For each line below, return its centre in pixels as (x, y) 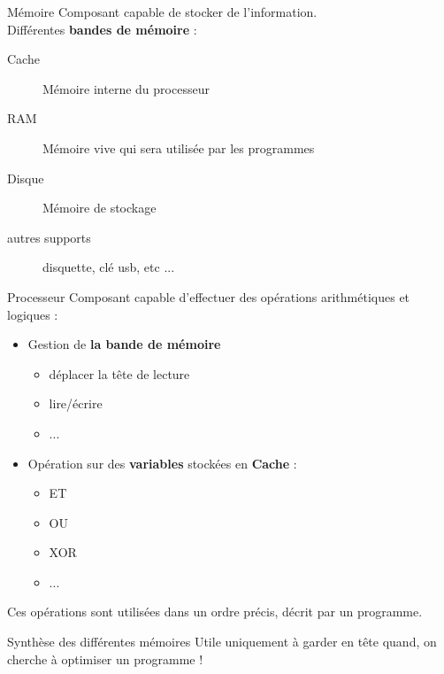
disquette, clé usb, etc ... (109, 267)
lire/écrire (76, 403)
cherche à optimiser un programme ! (105, 659)
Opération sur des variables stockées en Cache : (162, 463)
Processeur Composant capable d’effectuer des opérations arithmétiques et (209, 296)
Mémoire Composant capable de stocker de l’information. (162, 12)
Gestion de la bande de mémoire (124, 344)
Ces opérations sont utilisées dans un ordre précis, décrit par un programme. (215, 612)
